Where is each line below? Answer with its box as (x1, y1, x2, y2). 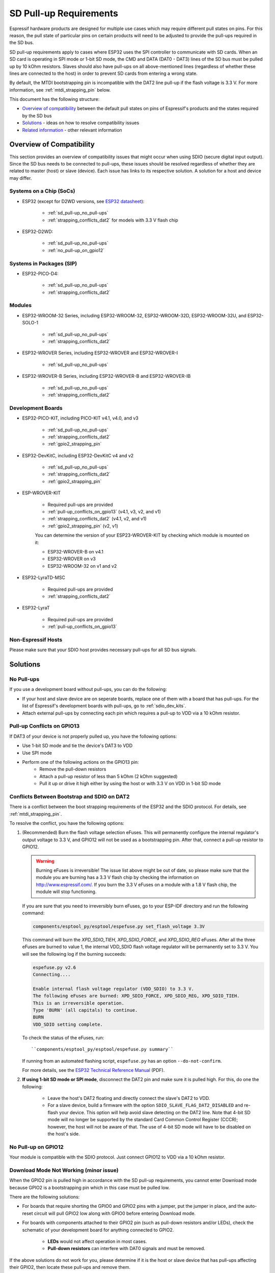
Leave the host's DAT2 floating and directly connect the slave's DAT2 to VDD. (47, 1095, 210, 1101)
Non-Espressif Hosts (9, 636, 63, 643)
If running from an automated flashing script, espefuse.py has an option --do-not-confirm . (22, 1058, 222, 1064)
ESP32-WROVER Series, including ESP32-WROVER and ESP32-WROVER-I (22, 350, 178, 356)
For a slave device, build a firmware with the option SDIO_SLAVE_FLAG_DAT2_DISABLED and (47, 1102, 243, 1109)
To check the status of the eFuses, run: (22, 1034, 104, 1041)
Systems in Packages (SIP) (9, 260, 77, 267)
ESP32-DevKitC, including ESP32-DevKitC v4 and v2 (22, 452, 134, 458)
